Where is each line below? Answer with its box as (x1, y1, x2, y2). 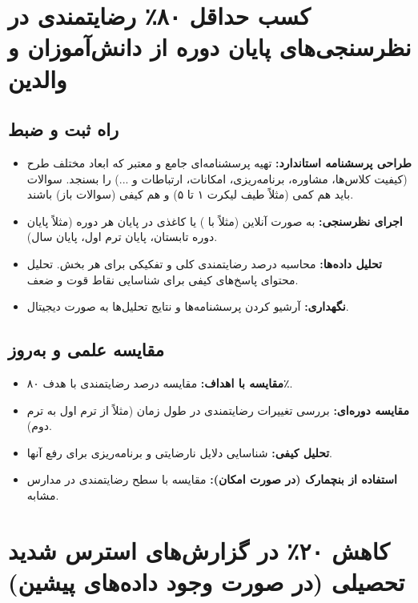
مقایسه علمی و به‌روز (8, 337, 165, 362)
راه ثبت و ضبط (8, 117, 119, 142)
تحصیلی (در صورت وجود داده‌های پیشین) (8, 565, 405, 597)
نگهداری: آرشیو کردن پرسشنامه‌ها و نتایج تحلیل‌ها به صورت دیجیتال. (26, 298, 349, 315)
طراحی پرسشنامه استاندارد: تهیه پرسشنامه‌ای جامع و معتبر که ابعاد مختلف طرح (26, 154, 412, 171)
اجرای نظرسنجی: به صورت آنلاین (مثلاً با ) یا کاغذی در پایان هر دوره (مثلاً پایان (26, 212, 403, 229)
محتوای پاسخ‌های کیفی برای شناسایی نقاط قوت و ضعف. (26, 271, 299, 287)
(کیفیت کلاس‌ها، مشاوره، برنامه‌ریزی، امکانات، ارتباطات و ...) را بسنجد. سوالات (26, 170, 408, 187)
